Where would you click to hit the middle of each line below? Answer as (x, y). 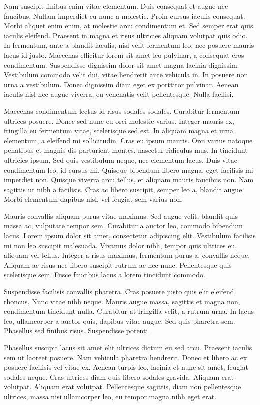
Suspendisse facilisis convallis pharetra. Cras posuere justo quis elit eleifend (119, 292)
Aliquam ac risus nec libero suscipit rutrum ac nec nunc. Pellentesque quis (118, 265)
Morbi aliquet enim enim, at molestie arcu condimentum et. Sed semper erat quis (129, 26)
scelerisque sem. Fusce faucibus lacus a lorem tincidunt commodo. (105, 275)
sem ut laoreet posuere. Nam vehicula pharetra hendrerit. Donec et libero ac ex (126, 357)
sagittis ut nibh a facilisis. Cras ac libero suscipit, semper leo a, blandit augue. (124, 189)
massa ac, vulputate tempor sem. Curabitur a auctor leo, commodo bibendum (123, 226)
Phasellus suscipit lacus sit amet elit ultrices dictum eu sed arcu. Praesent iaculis (128, 347)
